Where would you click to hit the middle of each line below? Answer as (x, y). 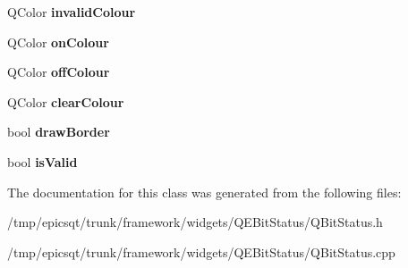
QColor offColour (59, 72)
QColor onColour (58, 42)
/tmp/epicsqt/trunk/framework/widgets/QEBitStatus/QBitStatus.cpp (201, 251)
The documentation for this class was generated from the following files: (204, 192)
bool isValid (42, 161)
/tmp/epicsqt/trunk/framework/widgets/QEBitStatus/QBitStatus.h (195, 222)
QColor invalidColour (72, 12)
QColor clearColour (66, 101)
